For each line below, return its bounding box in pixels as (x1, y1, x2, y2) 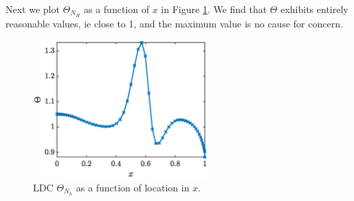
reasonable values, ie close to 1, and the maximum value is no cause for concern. (5, 16, 343, 30)
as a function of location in (76, 180, 190, 195)
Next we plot (5, 2, 60, 16)
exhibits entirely (280, 2, 349, 16)
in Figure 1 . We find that (161, 2, 267, 16)
